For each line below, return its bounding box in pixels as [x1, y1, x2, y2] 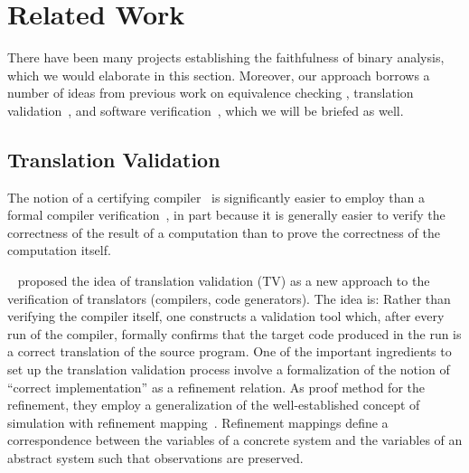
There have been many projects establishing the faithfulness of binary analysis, [7, 48, 445, 67]
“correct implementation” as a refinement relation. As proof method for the [7, 377, 425, 396]
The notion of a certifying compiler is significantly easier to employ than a [7, 187, 425, 206]
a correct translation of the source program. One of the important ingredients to [7, 342, 452, 361]
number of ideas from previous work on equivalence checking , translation [7, 83, 414, 102]
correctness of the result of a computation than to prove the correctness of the [7, 222, 440, 241]
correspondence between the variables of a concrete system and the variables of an [7, 430, 463, 449]
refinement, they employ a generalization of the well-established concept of [7, 395, 420, 414]
